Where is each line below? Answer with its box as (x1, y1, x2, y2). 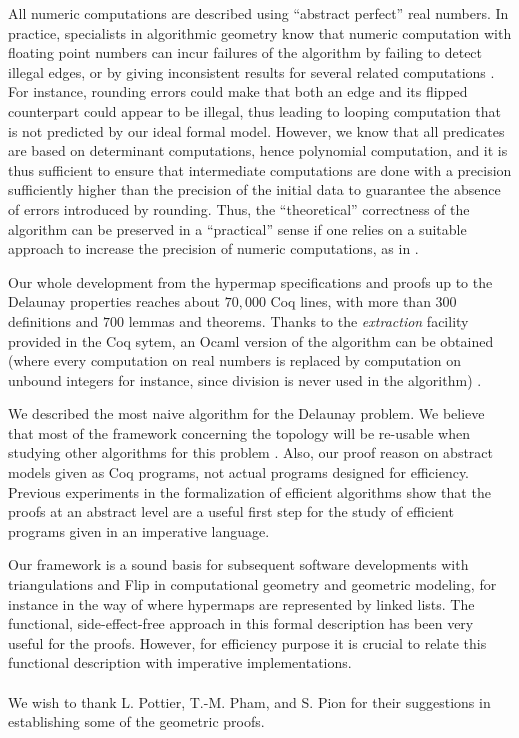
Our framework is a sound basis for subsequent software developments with (8, 554, 469, 575)
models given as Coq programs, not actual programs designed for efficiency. (8, 462, 470, 483)
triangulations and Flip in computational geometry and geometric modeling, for (8, 574, 497, 595)
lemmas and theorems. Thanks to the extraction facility (128, 310, 469, 331)
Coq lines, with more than (270, 291, 431, 312)
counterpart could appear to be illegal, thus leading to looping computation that (8, 100, 501, 121)
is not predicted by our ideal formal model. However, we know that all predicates (8, 120, 505, 141)
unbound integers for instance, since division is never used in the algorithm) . (8, 369, 482, 390)
